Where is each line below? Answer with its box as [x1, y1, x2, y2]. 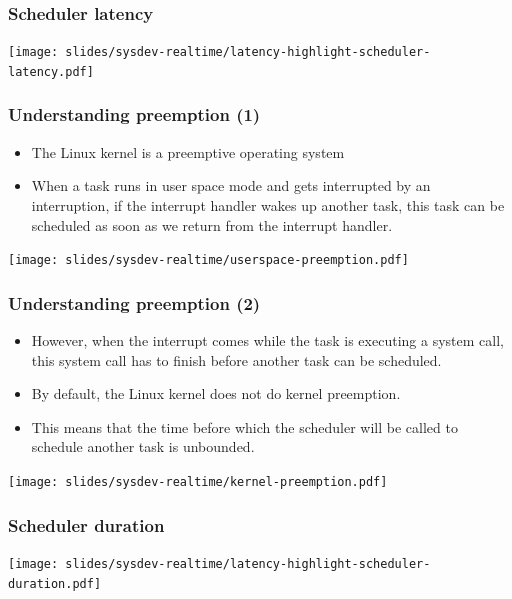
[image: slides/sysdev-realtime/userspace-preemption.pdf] [8, 253, 409, 268]
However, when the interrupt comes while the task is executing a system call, [31, 330, 504, 350]
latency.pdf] [8, 64, 94, 79]
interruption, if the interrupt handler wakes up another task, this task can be [31, 194, 505, 215]
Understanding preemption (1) [8, 102, 261, 127]
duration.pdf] [8, 576, 102, 591]
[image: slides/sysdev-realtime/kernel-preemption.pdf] [8, 474, 388, 489]
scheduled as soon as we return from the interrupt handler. [31, 214, 393, 235]
